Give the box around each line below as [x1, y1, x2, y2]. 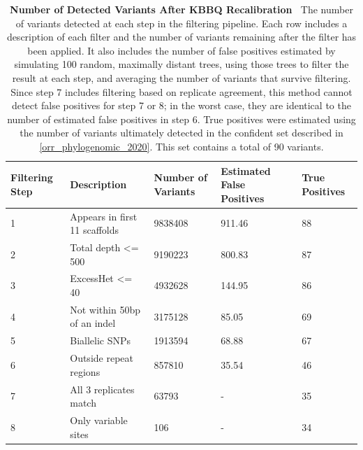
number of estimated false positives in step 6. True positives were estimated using [7, 111, 356, 126]
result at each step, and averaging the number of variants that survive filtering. [12, 70, 351, 85]
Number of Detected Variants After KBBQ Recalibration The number [10, 2, 353, 16]
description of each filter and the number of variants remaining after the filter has [6, 29, 357, 44]
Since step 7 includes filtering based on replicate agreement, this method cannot [10, 84, 353, 99]
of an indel [70, 316, 116, 330]
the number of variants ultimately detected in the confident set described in [20, 125, 343, 140]
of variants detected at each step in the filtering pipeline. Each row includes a [15, 15, 348, 30]
